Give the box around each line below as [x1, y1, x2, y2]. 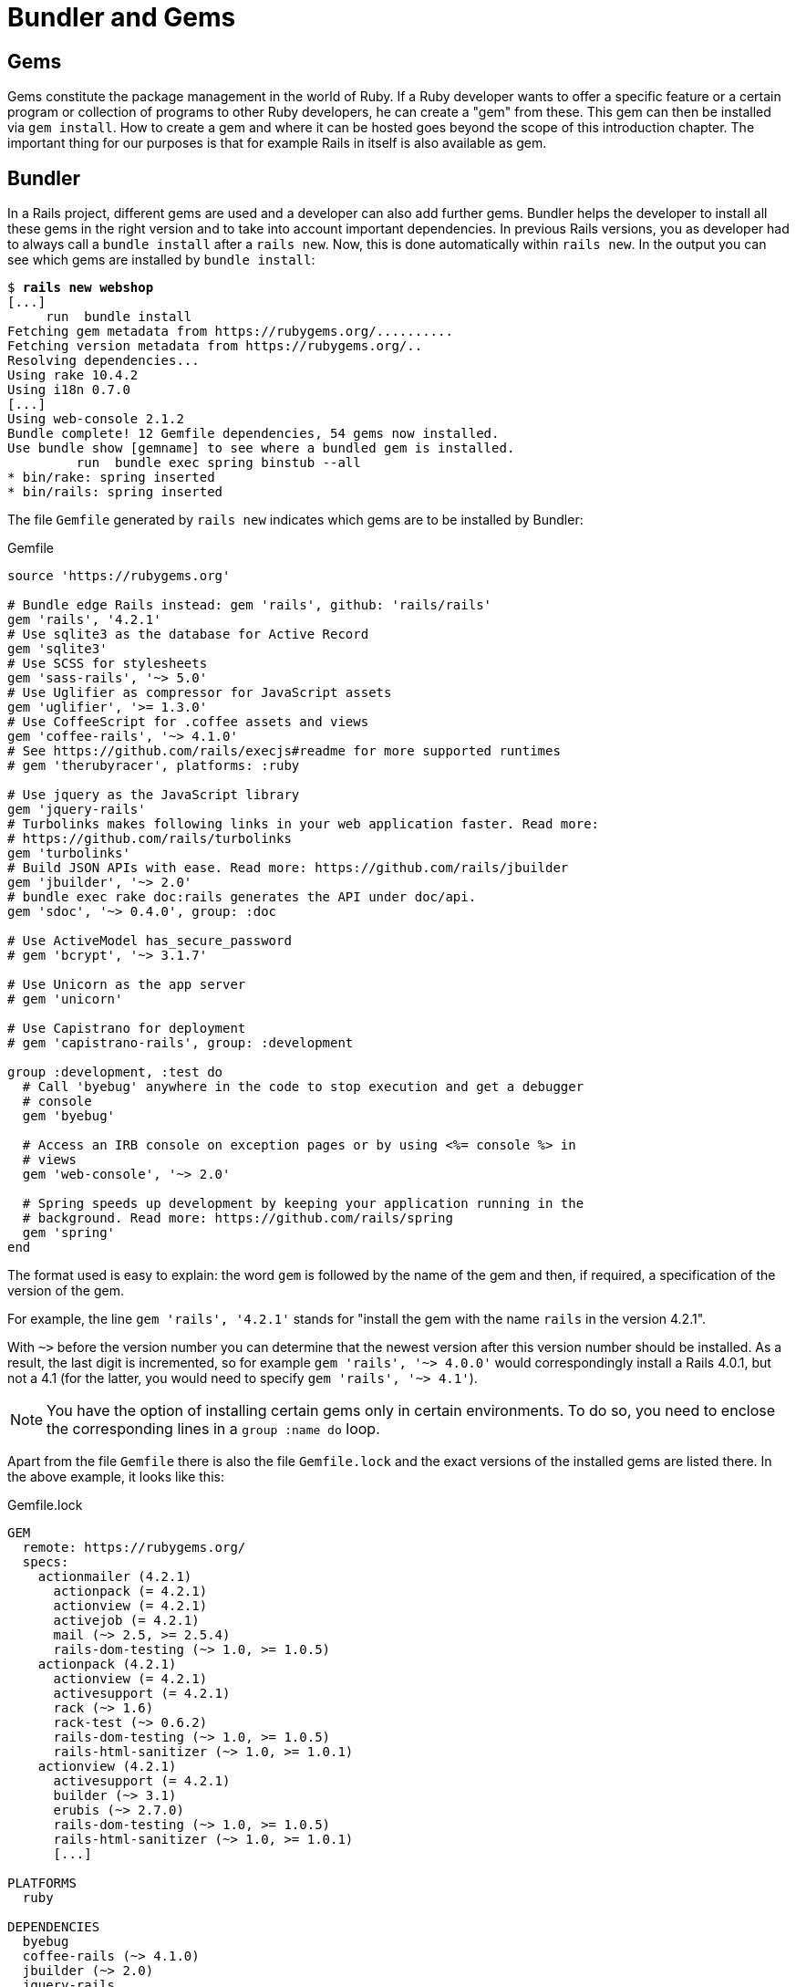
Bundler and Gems [7, 2, 236, 33]
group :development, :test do [7, 1065, 223, 1080]
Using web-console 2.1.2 [7, 411, 184, 427]
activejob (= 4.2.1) [53, 1613, 200, 1628]
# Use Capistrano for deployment [7, 1021, 246, 1036]
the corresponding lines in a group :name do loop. [47, 1420, 380, 1439]
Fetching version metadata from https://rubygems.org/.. [7, 338, 423, 354]
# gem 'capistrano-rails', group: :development [7, 1035, 354, 1051]
